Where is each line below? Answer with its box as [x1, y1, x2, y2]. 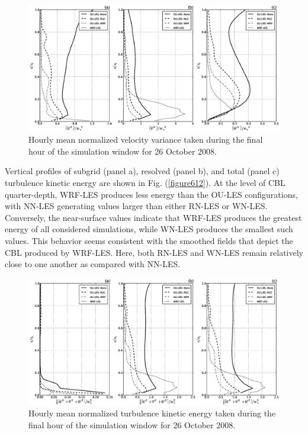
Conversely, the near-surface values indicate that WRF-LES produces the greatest [5, 211, 302, 223]
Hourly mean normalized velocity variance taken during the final [28, 133, 263, 146]
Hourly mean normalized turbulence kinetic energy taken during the [28, 407, 276, 419]
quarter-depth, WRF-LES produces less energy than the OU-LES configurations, [5, 188, 298, 200]
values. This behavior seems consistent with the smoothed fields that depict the [5, 235, 293, 246]
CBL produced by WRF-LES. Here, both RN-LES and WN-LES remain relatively [5, 246, 303, 258]
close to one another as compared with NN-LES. [5, 258, 181, 270]
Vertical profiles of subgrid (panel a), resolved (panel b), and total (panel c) [5, 165, 280, 177]
